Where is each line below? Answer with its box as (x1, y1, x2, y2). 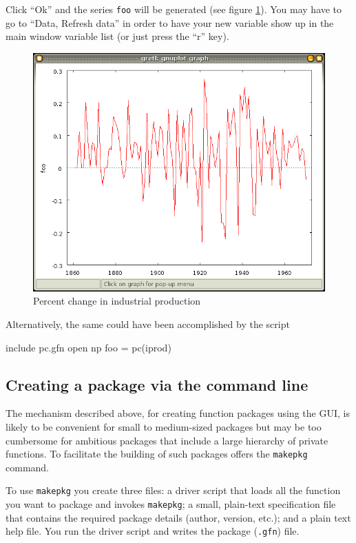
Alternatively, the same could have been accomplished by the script (6, 316, 290, 331)
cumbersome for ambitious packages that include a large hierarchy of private (6, 433, 328, 447)
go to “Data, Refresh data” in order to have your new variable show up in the (6, 15, 334, 30)
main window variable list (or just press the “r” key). (6, 29, 229, 43)
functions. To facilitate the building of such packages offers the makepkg (6, 447, 308, 461)
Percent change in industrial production (33, 294, 201, 308)
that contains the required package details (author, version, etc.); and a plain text (6, 510, 351, 524)
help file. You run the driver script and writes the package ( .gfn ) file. (6, 524, 300, 538)
